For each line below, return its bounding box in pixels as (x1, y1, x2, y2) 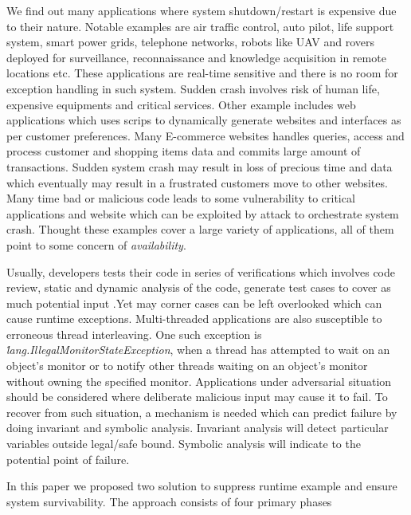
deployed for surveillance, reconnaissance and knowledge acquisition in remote (6, 49, 386, 65)
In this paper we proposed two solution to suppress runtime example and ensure (6, 478, 397, 494)
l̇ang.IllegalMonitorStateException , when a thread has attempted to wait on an (6, 341, 390, 358)
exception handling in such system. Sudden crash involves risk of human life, (6, 80, 380, 96)
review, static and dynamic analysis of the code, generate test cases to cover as (6, 279, 391, 296)
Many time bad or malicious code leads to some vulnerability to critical (6, 190, 355, 206)
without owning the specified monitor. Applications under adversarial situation (6, 372, 392, 389)
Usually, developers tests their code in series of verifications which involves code (6, 263, 396, 280)
